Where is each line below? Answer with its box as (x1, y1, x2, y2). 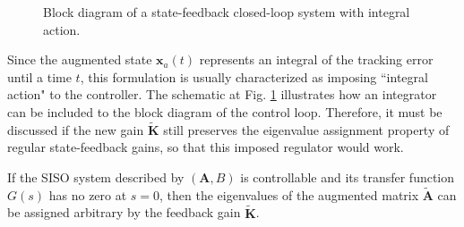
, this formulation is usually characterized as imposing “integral (80, 67, 428, 86)
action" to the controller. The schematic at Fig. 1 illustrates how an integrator (7, 85, 437, 104)
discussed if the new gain (7, 120, 144, 139)
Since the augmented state (7, 50, 152, 69)
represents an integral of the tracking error (199, 50, 434, 69)
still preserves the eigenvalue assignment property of (163, 120, 450, 139)
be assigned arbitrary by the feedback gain (7, 203, 241, 222)
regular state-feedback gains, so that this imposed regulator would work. (7, 138, 404, 156)
